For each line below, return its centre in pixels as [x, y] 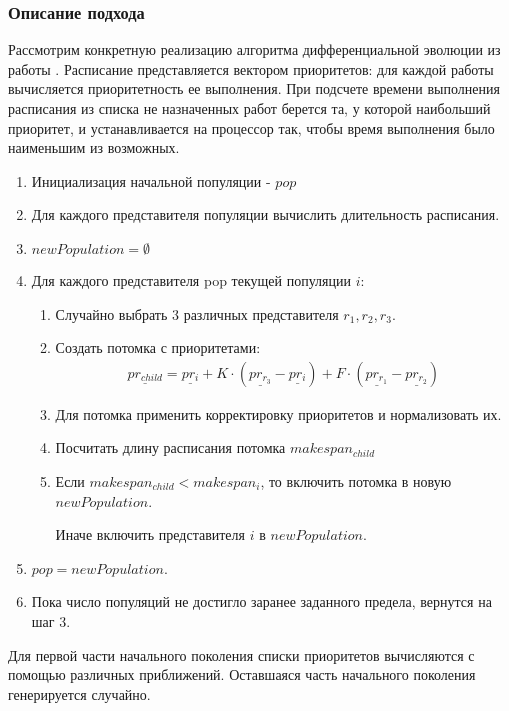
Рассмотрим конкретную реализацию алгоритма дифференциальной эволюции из [254, 49]
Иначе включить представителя [150, 534]
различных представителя [261, 313]
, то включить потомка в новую [356, 480]
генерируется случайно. [79, 693]
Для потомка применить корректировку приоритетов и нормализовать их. [278, 413]
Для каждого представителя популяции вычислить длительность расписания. [265, 214]
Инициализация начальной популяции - [151, 180]
